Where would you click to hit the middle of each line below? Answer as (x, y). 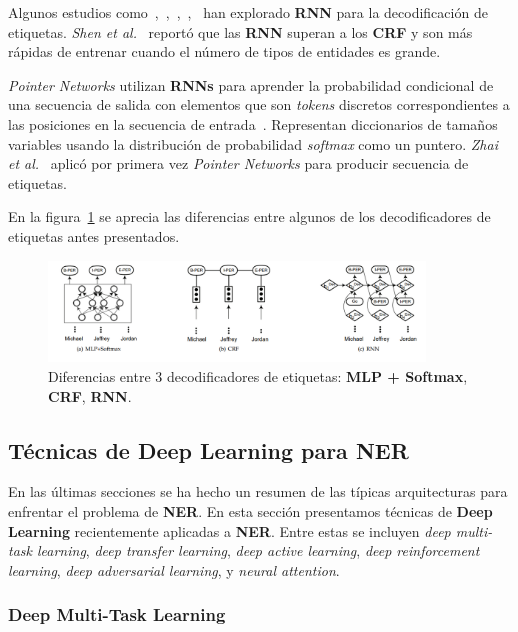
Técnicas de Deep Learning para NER (208, 449)
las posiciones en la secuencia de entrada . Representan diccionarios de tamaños (253, 123)
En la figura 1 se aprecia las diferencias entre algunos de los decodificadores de (249, 216)
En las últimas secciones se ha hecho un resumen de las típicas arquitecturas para (258, 491)
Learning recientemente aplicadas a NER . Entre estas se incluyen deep (229, 530)
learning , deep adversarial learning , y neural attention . (174, 569)
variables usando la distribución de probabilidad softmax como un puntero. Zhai (253, 143)
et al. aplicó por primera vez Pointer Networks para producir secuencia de (238, 163)
